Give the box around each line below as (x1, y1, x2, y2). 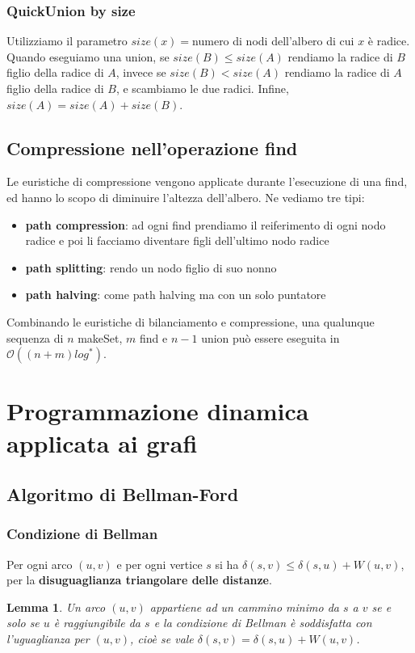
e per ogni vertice (116, 555, 203, 572)
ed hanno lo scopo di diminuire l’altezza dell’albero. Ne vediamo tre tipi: (6, 188, 365, 205)
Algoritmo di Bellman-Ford (6, 482, 239, 507)
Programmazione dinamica (6, 394, 309, 428)
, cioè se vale (130, 630, 194, 647)
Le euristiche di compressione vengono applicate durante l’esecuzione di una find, (6, 173, 408, 190)
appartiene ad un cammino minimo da (149, 598, 339, 615)
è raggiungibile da (53, 614, 141, 631)
